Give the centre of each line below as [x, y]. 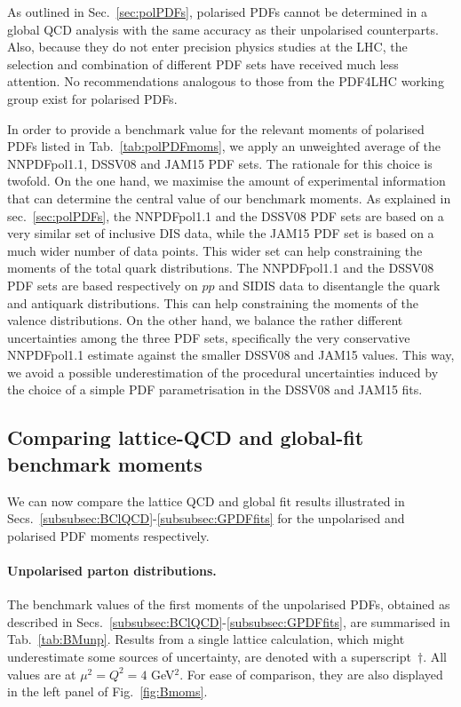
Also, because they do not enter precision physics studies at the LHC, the [207, 47]
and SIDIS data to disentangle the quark [330, 285]
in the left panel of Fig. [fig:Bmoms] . [107, 691]
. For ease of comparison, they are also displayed [311, 674]
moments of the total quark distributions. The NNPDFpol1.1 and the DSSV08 [221, 268]
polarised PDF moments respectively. [108, 535]
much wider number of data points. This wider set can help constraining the [215, 250]
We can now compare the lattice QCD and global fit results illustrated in [206, 500]
